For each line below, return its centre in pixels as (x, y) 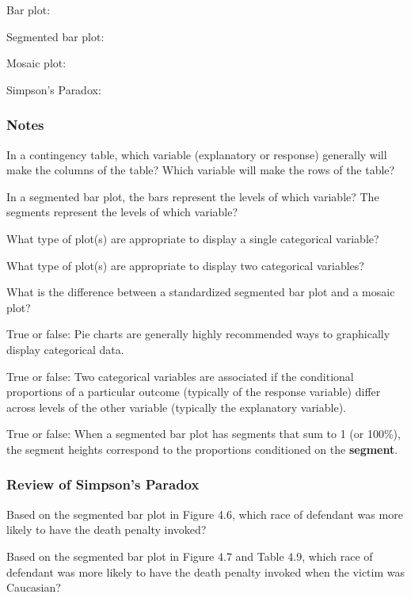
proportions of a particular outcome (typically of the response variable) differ (194, 392)
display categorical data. (65, 349)
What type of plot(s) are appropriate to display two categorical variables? (185, 265)
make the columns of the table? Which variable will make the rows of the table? (201, 170)
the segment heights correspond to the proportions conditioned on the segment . (202, 449)
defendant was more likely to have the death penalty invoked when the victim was (205, 571)
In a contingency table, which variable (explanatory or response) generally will (197, 154)
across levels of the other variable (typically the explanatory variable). (176, 407)
